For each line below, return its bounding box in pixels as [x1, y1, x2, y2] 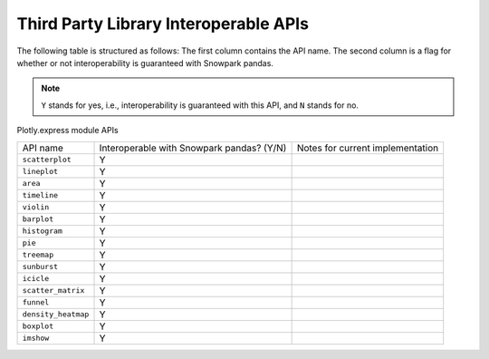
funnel [22, 297, 50, 307]
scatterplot [22, 155, 72, 164]
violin [22, 202, 50, 212]
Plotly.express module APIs [16, 125, 119, 136]
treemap [22, 250, 54, 259]
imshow [22, 334, 50, 343]
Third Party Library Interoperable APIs [16, 14, 310, 34]
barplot [22, 214, 54, 224]
